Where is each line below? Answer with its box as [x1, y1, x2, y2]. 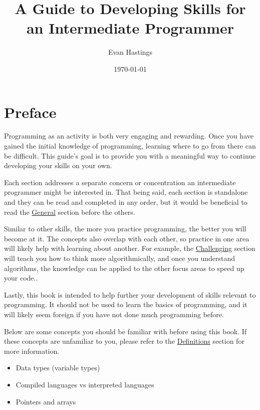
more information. [4, 345, 60, 356]
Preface [4, 101, 57, 122]
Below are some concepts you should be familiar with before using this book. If [4, 326, 247, 336]
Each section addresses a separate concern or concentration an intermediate [4, 177, 236, 187]
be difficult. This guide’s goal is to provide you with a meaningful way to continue [4, 150, 256, 161]
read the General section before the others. [4, 206, 135, 217]
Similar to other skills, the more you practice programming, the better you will [4, 223, 246, 234]
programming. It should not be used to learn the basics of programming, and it [4, 299, 247, 310]
